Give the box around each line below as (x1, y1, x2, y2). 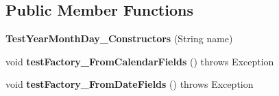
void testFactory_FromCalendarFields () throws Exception (5, 54, 274, 68)
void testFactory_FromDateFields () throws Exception (5, 77, 254, 91)
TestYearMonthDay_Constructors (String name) (5, 31, 233, 46)
